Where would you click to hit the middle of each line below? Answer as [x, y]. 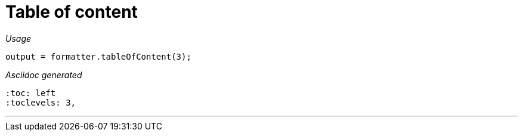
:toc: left [31, 93]
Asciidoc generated [44, 75]
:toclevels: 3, [41, 102]
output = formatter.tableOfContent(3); [98, 56]
